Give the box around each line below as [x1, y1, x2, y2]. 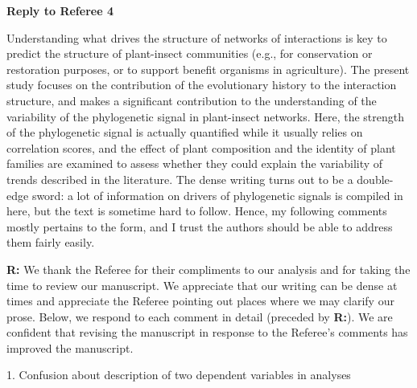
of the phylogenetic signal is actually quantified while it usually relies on [6, 124, 363, 141]
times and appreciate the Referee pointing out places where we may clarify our [6, 292, 394, 309]
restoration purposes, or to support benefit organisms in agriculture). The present [6, 60, 410, 77]
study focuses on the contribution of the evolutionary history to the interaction [6, 76, 397, 93]
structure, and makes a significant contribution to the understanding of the [6, 92, 377, 108]
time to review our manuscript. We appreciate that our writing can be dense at [6, 276, 398, 293]
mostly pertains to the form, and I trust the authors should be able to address [6, 218, 393, 235]
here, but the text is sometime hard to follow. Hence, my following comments [6, 202, 387, 219]
